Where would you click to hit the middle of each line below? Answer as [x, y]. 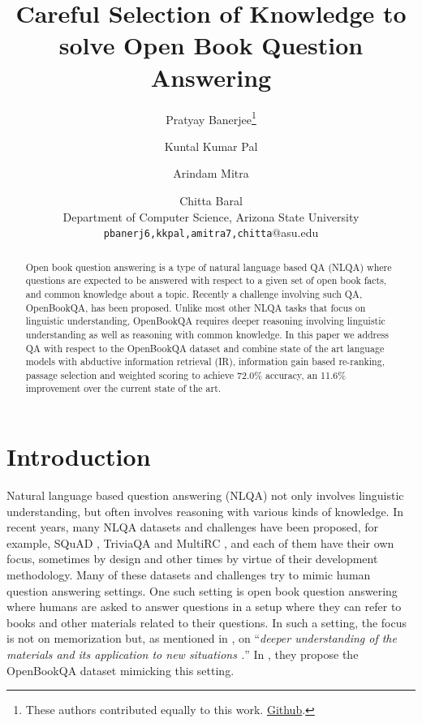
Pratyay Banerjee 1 [211, 118]
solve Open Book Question [211, 45]
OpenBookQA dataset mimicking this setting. [121, 670]
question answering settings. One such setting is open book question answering [202, 590]
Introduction [79, 456]
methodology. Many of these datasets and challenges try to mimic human [189, 575]
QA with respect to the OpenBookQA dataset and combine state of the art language [205, 348]
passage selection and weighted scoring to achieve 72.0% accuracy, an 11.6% [186, 374]
